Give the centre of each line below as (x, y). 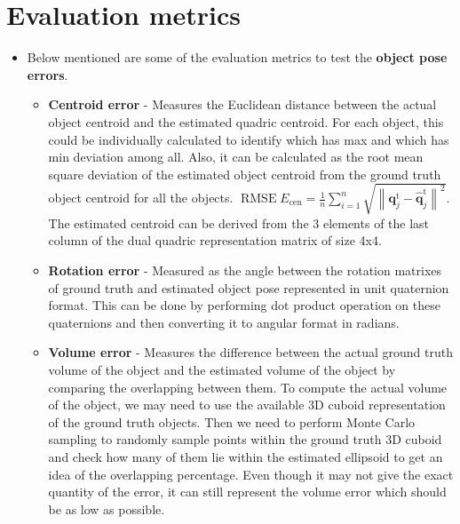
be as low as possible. (107, 508)
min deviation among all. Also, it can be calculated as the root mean (236, 157)
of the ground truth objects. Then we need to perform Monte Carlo (232, 421)
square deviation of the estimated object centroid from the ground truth (245, 174)
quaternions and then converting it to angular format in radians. (224, 322)
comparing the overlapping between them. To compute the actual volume (248, 387)
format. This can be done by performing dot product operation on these (244, 305)
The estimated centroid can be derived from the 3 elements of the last (239, 222)
